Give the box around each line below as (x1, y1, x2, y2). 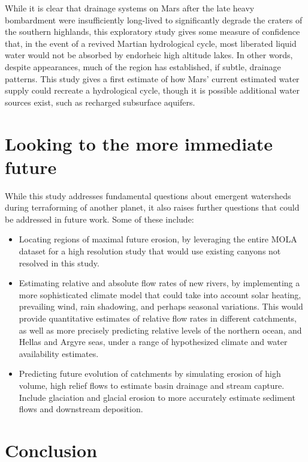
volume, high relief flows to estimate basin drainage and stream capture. (19, 379, 285, 391)
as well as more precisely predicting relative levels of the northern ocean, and (19, 323, 302, 336)
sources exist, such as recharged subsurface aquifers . (5, 95, 195, 108)
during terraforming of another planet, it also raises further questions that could (5, 201, 300, 214)
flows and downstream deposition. (19, 403, 143, 415)
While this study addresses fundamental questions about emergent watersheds (5, 189, 291, 202)
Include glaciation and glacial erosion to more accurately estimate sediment (19, 391, 295, 403)
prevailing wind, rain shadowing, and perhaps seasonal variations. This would (19, 300, 303, 313)
